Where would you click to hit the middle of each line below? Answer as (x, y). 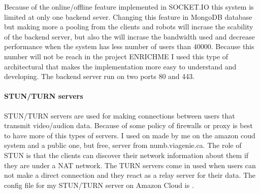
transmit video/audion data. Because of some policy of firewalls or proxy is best (128, 125)
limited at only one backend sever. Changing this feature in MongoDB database (128, 16)
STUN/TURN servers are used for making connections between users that (120, 115)
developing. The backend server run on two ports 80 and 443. (100, 76)
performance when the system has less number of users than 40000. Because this (129, 46)
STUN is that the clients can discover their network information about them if (126, 155)
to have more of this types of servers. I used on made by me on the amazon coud (130, 135)
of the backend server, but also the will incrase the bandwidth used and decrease (129, 36)
